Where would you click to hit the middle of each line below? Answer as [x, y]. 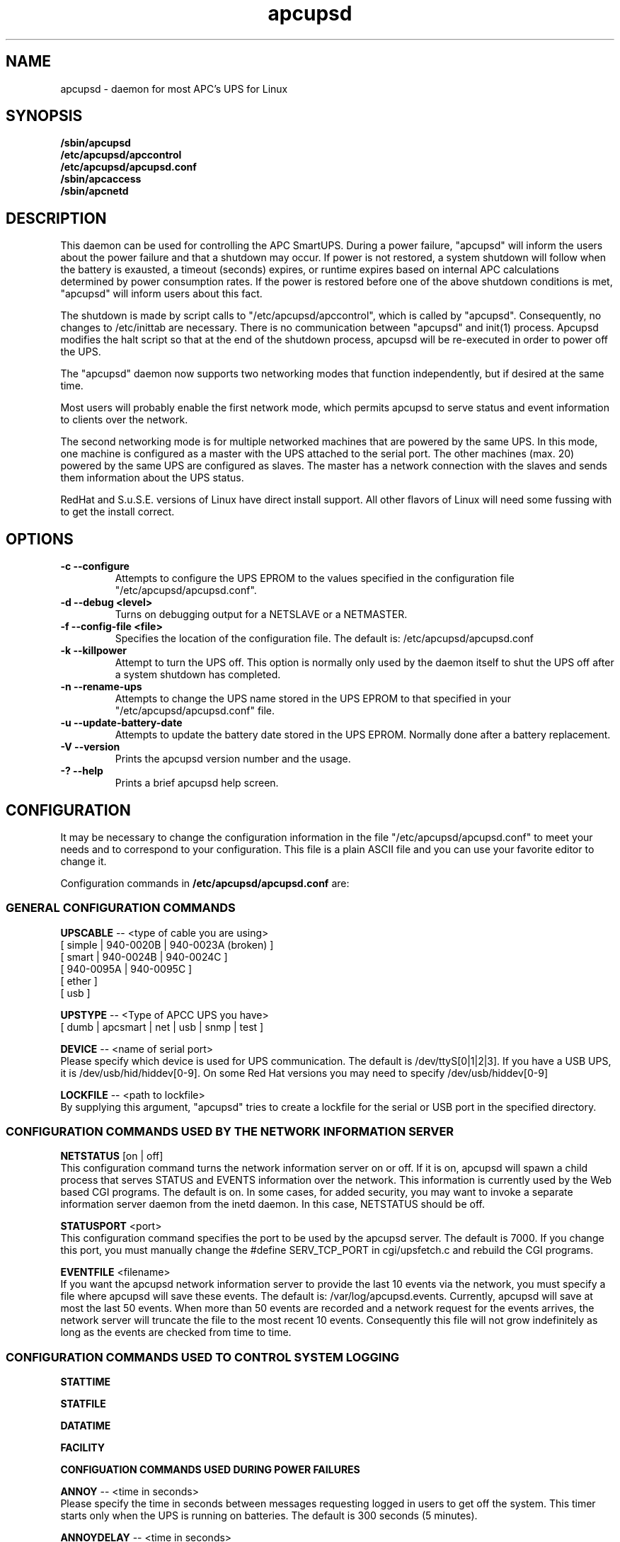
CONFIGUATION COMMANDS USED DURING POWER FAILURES [210, 1470]
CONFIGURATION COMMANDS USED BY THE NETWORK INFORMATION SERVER [230, 1132]
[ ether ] [79, 981]
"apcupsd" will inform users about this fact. [161, 294]
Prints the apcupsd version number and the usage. [233, 759]
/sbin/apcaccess [101, 179]
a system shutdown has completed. [198, 675]
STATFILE [83, 1404]
